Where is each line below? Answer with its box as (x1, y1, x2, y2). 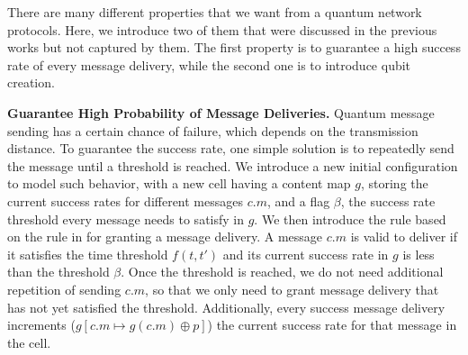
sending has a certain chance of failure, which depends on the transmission (7, 121, 418, 140)
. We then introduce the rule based (254, 209, 446, 228)
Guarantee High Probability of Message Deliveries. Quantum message (7, 103, 435, 122)
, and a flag (266, 191, 330, 210)
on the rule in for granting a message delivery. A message (7, 227, 323, 246)
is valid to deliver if (350, 227, 457, 246)
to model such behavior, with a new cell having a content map (7, 174, 351, 193)
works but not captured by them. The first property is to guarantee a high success (7, 38, 461, 57)
